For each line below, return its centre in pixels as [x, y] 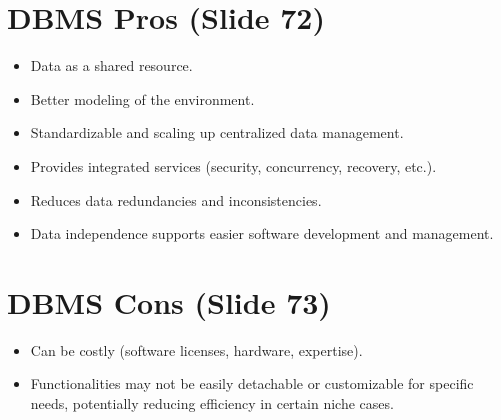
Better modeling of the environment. [142, 98]
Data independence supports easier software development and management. [262, 233]
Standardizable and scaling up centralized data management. [217, 132]
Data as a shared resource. [111, 65]
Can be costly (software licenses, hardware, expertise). [196, 349]
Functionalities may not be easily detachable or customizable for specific [252, 383]
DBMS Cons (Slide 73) [169, 301]
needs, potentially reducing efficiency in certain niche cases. [212, 403]
